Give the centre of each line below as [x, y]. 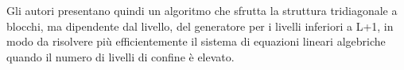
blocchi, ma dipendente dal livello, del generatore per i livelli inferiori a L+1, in [200, 26]
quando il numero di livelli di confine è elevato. [120, 56]
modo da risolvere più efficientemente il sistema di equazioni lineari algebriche [196, 41]
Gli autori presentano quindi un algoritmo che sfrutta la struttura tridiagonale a [202, 10]
